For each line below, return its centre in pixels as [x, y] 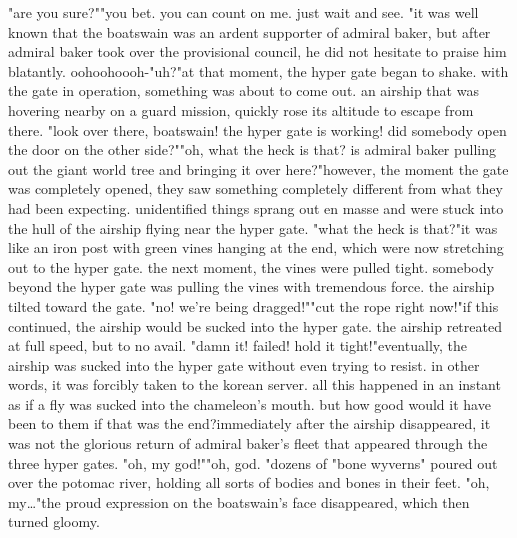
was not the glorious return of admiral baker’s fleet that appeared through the [248, 443]
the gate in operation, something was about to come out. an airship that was [243, 90]
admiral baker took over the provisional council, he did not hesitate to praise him [257, 51]
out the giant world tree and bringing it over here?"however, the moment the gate [258, 168]
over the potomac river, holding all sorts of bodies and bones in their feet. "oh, [249, 482]
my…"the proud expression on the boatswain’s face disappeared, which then [239, 501]
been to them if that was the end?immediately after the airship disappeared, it [249, 423]
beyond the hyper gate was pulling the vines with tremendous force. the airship [251, 286]
